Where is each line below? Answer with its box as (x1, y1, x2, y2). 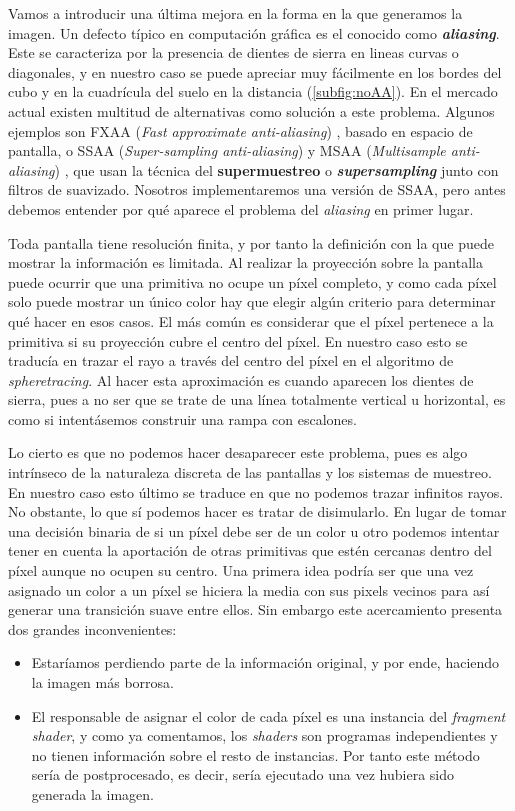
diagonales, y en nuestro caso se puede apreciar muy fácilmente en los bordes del (8, 61, 502, 82)
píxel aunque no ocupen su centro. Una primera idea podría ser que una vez (8, 560, 474, 581)
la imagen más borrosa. (31, 672, 174, 692)
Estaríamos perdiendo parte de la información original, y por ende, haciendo (31, 652, 500, 673)
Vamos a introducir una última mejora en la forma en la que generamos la (8, 3, 463, 23)
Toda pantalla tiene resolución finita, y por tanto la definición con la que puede (8, 232, 494, 253)
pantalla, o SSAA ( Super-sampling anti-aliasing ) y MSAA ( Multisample (8, 140, 446, 161)
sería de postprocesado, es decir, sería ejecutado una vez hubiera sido (31, 764, 454, 785)
